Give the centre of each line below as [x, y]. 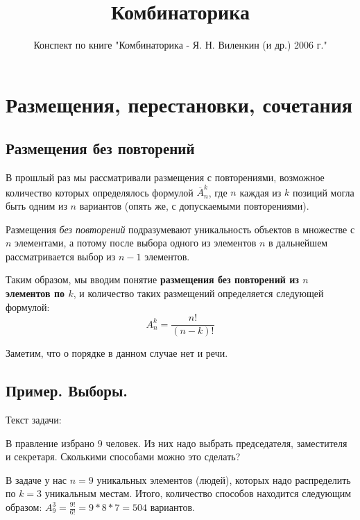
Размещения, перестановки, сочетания [179, 104]
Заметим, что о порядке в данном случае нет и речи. [117, 353]
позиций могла [323, 192]
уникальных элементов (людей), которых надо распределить [224, 479]
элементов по [35, 293]
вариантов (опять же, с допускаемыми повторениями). [194, 206]
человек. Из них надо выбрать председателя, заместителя [226, 443]
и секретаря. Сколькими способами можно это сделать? [123, 456]
